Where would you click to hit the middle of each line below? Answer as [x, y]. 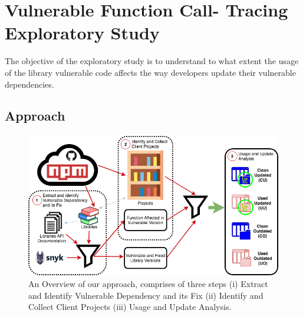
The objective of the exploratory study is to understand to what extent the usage [152, 61]
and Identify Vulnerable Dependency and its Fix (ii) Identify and [146, 295]
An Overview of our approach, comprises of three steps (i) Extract [148, 283]
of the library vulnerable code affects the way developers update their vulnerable [150, 72]
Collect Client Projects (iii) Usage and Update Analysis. [130, 307]
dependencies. [29, 84]
